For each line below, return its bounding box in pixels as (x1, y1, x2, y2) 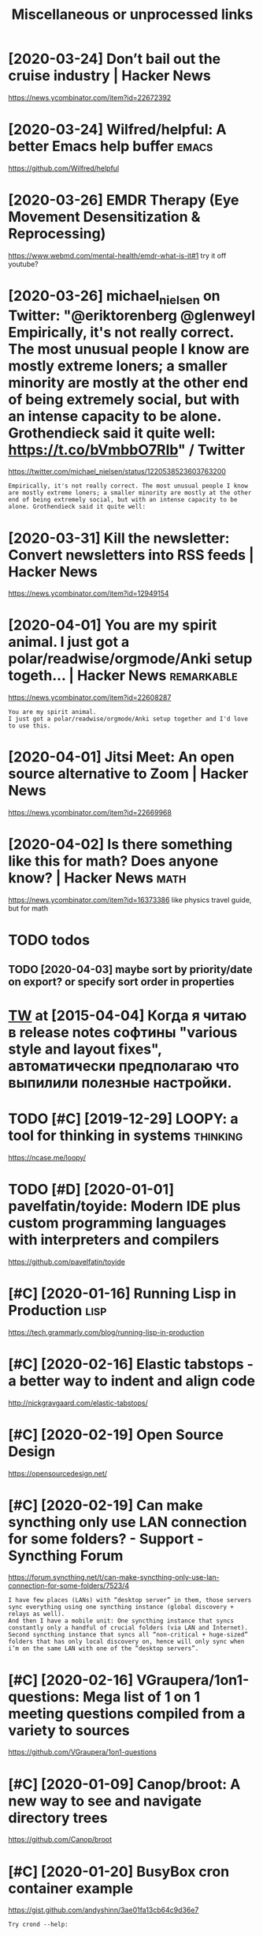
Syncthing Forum (8, 1547, 124, 1565)
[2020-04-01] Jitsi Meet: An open (8, 748, 235, 766)
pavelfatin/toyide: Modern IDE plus (8, 1197, 241, 1215)
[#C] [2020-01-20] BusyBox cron (8, 1863, 230, 1881)
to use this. (8, 722, 51, 730)
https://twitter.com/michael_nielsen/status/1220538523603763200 (8, 467, 227, 476)
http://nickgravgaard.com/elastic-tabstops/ (8, 1398, 148, 1408)
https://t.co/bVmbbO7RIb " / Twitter (8, 441, 246, 459)
